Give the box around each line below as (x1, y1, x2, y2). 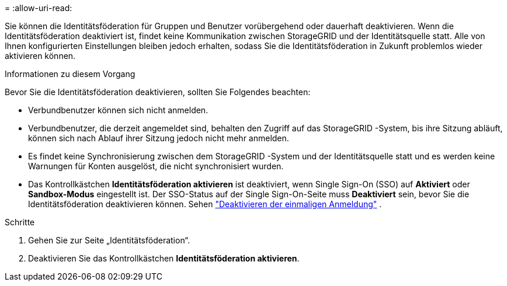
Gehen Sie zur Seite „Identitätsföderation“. (28, 235, 190, 245)
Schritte (5, 217, 35, 227)
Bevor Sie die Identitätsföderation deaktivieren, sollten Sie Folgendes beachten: (5, 87, 311, 97)
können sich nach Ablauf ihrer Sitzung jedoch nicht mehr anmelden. (28, 133, 289, 143)
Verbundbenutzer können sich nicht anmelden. (28, 105, 209, 115)
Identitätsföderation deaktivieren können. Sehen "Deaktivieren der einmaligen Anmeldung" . (28, 199, 382, 209)
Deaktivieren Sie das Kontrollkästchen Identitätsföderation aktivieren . (28, 253, 300, 263)
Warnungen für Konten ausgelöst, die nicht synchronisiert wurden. (28, 161, 284, 171)
